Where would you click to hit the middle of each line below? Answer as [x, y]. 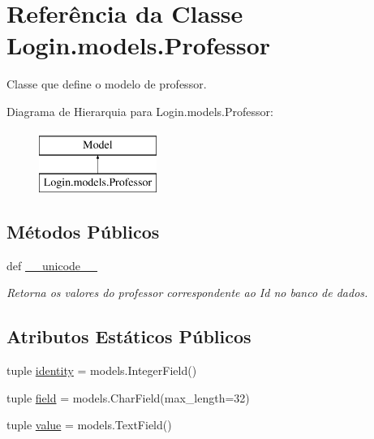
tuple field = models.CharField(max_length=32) [128, 397]
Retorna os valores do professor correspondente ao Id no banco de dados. [187, 293]
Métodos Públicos [83, 232]
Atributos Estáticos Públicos [129, 336]
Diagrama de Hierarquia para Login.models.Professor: [140, 111]
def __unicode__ [52, 265]
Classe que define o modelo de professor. [107, 84]
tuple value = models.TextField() [89, 425]
